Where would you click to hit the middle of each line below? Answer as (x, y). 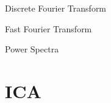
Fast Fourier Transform (48, 28)
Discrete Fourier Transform (56, 8)
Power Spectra (32, 49)
